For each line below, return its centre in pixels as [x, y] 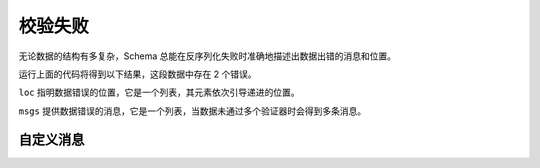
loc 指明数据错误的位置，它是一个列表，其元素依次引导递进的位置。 [159, 92]
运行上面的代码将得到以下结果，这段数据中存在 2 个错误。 [137, 74]
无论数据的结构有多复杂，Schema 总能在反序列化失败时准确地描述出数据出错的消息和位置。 [207, 56]
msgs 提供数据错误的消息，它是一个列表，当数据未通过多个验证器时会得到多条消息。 [192, 111]
